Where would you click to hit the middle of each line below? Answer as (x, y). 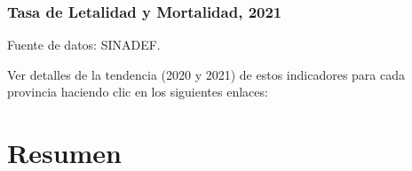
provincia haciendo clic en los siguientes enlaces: (138, 92)
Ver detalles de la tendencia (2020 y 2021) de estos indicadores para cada (206, 74)
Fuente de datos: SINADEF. (84, 45)
